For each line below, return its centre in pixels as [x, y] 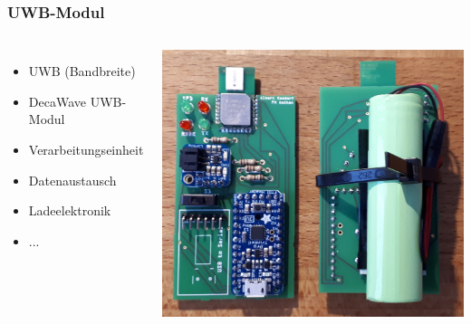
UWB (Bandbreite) [82, 71]
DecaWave [57, 101]
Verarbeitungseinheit [86, 149]
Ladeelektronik [70, 210]
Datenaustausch [72, 180]
